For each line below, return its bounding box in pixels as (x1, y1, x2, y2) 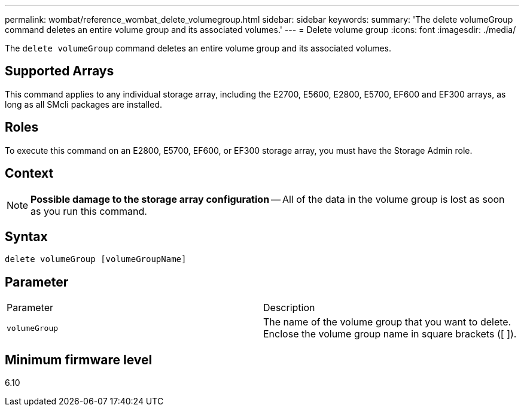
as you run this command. (31, 205, 147, 217)
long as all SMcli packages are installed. (5, 99, 162, 109)
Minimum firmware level (5, 352, 153, 367)
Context (5, 166, 54, 181)
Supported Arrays (5, 63, 114, 79)
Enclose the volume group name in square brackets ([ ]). (263, 328, 517, 340)
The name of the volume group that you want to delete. (263, 316, 511, 328)
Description (263, 302, 315, 314)
